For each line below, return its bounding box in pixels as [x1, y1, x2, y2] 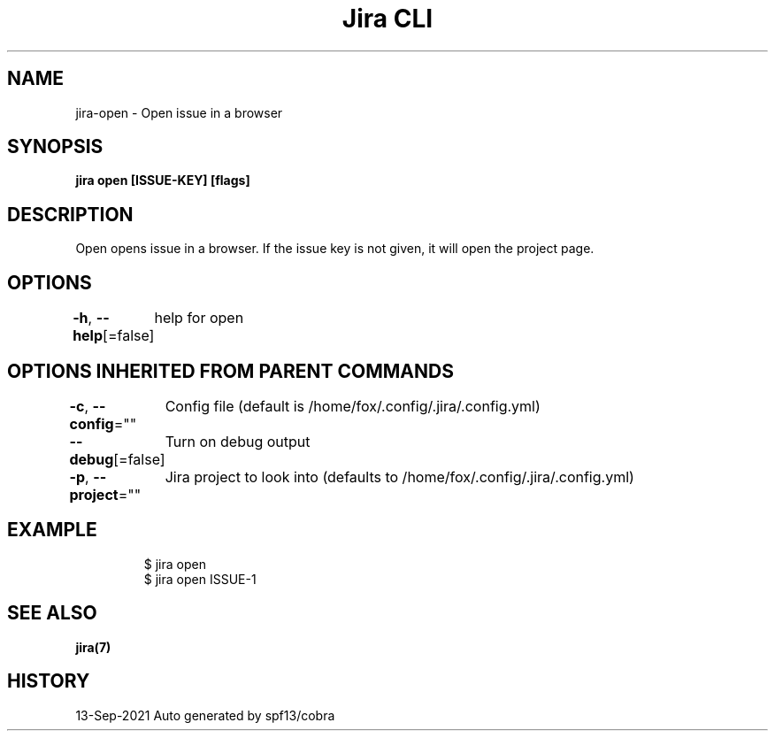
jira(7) [75, 639, 111, 655]
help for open [154, 309, 244, 327]
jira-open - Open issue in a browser [75, 104, 283, 120]
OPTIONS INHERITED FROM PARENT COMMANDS [7, 359, 454, 382]
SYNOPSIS [7, 135, 104, 158]
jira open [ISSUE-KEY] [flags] [75, 173, 250, 188]
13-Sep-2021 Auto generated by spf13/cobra [75, 707, 335, 723]
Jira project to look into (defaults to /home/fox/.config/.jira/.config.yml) [165, 467, 634, 486]
